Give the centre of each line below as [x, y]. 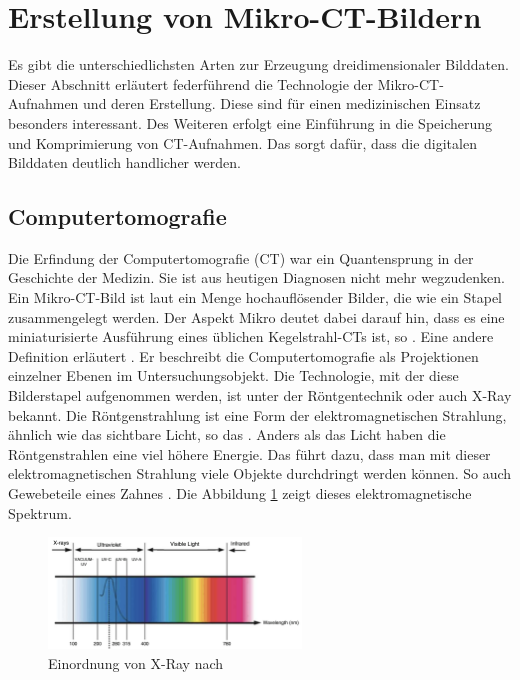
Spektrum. [40, 512]
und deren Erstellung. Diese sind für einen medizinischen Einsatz [282, 103]
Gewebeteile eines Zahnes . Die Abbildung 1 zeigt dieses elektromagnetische [240, 493]
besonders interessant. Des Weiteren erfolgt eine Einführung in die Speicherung [250, 122]
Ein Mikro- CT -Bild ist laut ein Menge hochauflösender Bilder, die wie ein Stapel [255, 297]
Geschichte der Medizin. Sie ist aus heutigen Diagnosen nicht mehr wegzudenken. [256, 277]
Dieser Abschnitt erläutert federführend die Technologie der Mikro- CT [224, 83]
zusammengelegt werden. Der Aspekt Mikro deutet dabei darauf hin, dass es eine [256, 316]
